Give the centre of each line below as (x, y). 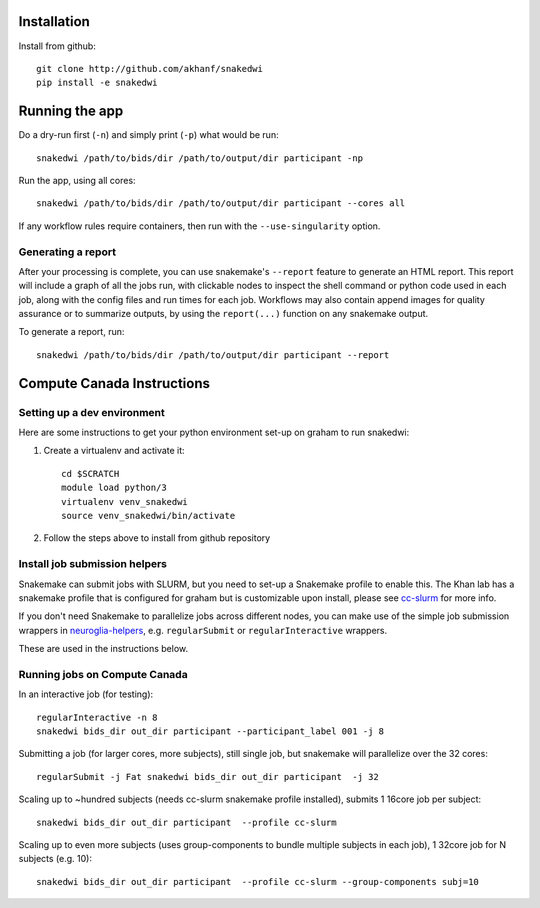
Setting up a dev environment (91, 412)
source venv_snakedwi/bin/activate (148, 515)
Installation (54, 21)
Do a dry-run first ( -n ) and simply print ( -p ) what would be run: (148, 135)
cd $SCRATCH (90, 473)
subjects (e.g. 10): (55, 859)
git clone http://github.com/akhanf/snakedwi (150, 68)
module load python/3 (114, 488)
